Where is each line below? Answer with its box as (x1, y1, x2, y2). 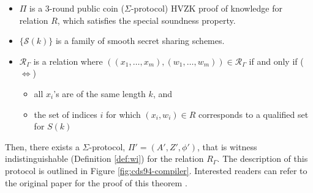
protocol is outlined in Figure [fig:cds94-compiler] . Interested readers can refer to (5, 164, 307, 177)
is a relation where (33, 54, 103, 67)
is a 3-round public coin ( (29, 2, 125, 14)
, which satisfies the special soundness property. (57, 13, 236, 26)
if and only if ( (249, 54, 304, 67)
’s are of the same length (53, 87, 146, 100)
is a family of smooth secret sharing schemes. (55, 34, 225, 47)
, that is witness (197, 140, 257, 153)
